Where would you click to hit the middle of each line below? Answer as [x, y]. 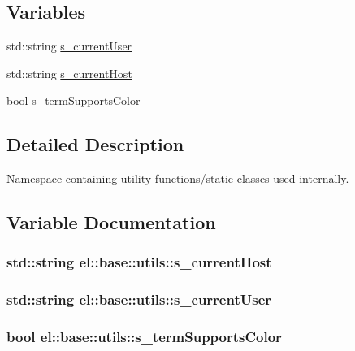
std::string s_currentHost [69, 73]
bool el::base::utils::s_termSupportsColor [144, 337]
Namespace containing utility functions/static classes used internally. [178, 178]
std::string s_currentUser [69, 46]
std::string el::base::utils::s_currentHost [139, 262]
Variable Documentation [111, 222]
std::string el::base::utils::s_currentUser [139, 299]
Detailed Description [95, 144]
